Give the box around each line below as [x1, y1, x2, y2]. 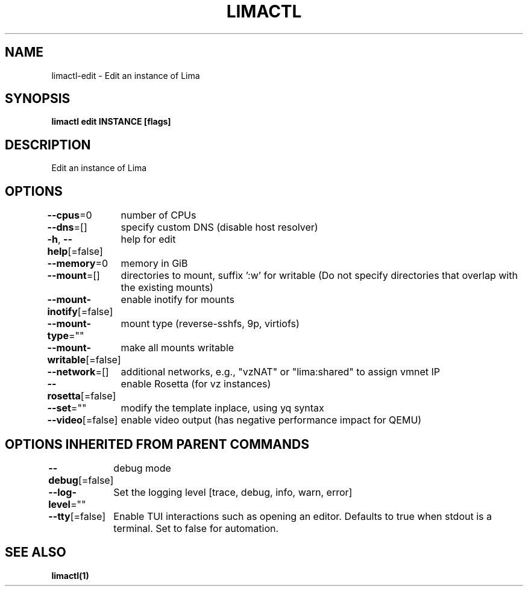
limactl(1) [51, 570, 89, 581]
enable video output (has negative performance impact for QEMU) [121, 414, 422, 427]
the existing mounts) [121, 281, 213, 294]
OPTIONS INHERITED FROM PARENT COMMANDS [5, 436, 309, 452]
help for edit [121, 233, 176, 246]
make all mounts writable [121, 342, 234, 354]
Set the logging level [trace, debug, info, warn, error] [113, 486, 353, 498]
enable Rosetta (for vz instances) [121, 378, 271, 390]
